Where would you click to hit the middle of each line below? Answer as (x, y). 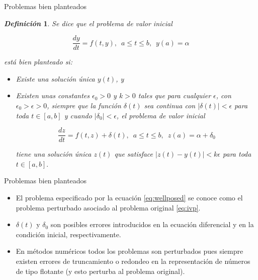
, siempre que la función (84, 106)
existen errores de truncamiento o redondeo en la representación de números (133, 261)
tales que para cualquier (175, 95)
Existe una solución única (55, 78)
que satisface (134, 154)
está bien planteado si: (38, 62)
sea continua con (170, 106)
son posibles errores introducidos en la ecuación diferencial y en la (152, 224)
